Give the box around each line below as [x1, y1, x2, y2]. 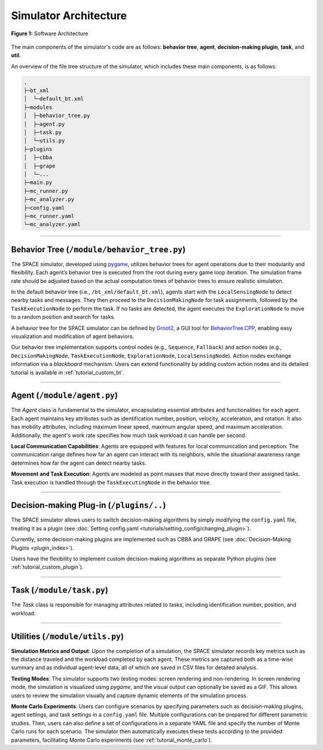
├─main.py [23, 179, 53, 186]
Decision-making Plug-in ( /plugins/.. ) [11, 500, 166, 511]
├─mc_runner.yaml [23, 212, 75, 219]
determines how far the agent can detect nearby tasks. [11, 459, 147, 467]
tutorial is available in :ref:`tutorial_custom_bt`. [11, 368, 125, 376]
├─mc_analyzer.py [23, 196, 75, 203]
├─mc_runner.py [23, 187, 68, 194]
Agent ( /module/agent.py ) [11, 391, 118, 401]
